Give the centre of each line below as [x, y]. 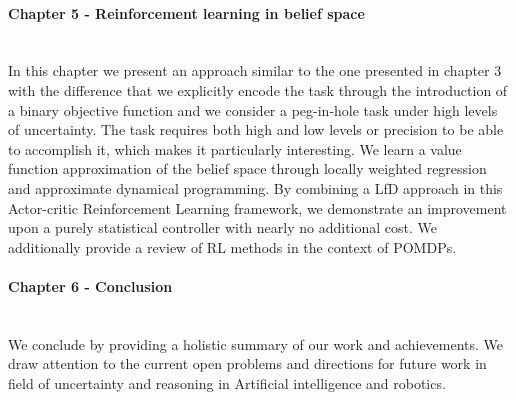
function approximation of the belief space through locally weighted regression [247, 168]
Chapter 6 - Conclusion [90, 285]
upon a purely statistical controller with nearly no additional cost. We [222, 227]
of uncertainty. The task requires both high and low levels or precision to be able [256, 129]
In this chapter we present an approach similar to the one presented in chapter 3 [255, 70]
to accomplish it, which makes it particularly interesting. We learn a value [235, 148]
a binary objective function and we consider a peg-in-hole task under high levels [253, 109]
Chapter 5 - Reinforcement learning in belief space [186, 12]
